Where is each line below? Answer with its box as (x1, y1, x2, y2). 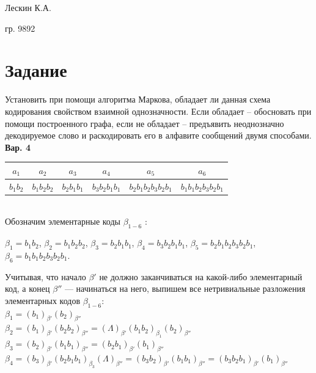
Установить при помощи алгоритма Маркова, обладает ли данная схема (5, 93, 271, 106)
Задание (5, 57, 67, 82)
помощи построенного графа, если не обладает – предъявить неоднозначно (5, 117, 284, 129)
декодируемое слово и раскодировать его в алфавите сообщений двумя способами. (5, 129, 312, 142)
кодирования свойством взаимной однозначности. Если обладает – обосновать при (5, 104, 312, 117)
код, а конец (5, 282, 50, 295)
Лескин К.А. (5, 1, 51, 13)
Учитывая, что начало (5, 270, 86, 283)
